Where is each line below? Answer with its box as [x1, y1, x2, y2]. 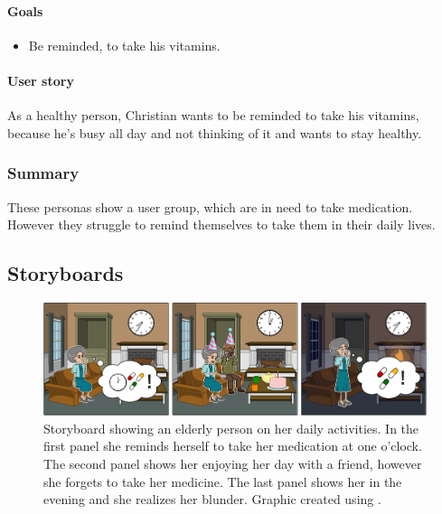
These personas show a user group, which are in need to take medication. [7, 197, 413, 216]
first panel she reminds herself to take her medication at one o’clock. [43, 436, 422, 455]
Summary [7, 162, 80, 184]
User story [7, 70, 74, 89]
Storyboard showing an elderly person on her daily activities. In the [43, 418, 419, 437]
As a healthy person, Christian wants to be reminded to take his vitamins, [7, 106, 419, 125]
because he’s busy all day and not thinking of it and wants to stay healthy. [7, 123, 422, 142]
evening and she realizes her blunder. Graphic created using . [43, 490, 381, 509]
